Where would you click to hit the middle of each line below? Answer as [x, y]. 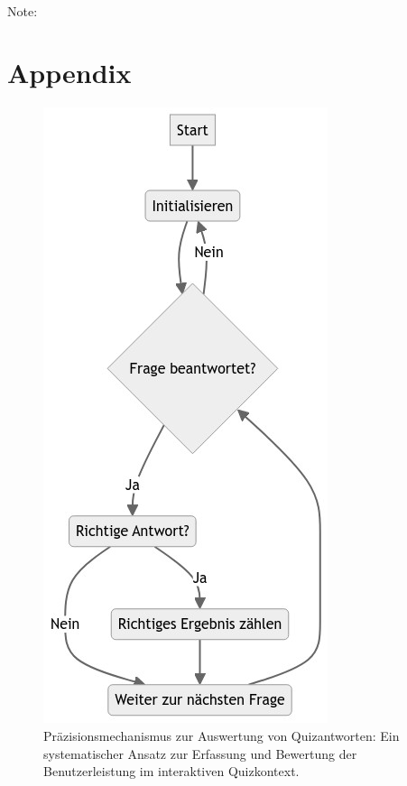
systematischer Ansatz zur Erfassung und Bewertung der [200, 753]
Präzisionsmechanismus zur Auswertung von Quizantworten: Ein [222, 735]
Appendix [69, 73]
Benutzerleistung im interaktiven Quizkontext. [171, 771]
